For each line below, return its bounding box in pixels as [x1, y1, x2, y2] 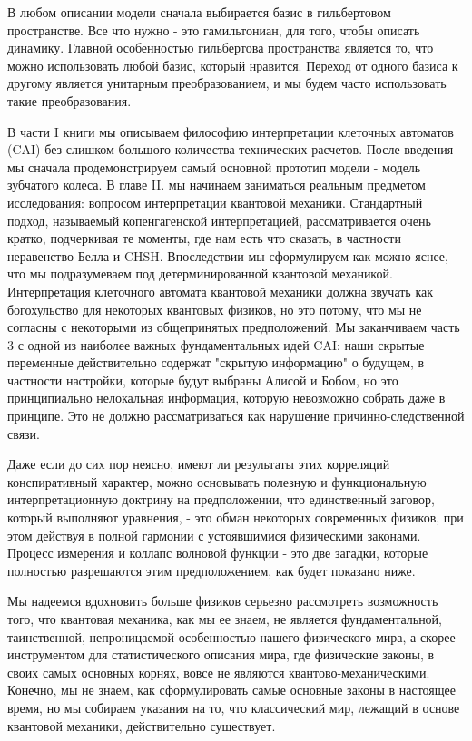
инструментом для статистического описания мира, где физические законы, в [7, 645, 435, 664]
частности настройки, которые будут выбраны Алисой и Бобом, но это [7, 370, 398, 389]
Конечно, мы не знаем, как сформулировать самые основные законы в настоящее [7, 680, 457, 699]
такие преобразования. [7, 91, 132, 110]
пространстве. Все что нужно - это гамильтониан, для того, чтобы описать [7, 20, 420, 39]
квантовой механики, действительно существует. [7, 716, 276, 735]
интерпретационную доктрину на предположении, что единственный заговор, [7, 490, 435, 509]
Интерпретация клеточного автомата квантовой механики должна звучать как [7, 281, 433, 300]
